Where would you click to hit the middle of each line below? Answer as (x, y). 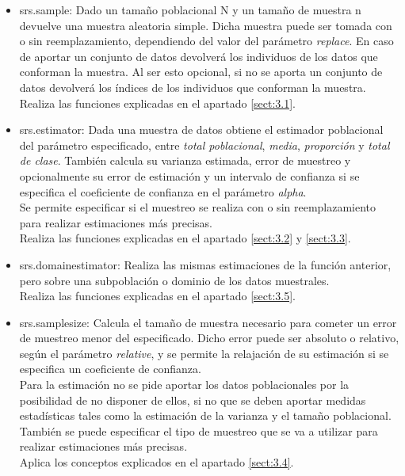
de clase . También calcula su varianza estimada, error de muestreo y (185, 160)
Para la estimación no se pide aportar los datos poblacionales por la (184, 385)
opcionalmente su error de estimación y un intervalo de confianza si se (189, 175)
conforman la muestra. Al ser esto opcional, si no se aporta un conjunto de (201, 72)
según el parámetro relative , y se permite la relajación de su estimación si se (204, 353)
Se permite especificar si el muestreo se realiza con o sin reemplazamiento (198, 207)
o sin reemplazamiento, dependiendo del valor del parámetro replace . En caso (206, 41)
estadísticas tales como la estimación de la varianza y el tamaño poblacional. (205, 415)
